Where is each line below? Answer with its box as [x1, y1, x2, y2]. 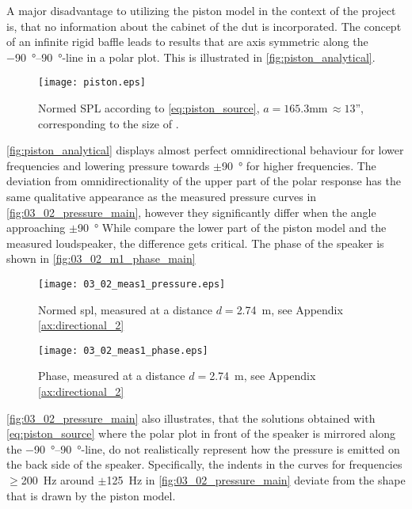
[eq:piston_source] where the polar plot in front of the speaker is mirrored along [6, 425, 396, 442]
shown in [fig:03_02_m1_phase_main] [6, 250, 196, 267]
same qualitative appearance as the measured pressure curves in [6, 188, 317, 204]
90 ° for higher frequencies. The [221, 157, 376, 173]
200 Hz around [21, 472, 94, 488]
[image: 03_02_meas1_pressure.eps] [38, 278, 226, 290]
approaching [6, 219, 66, 236]
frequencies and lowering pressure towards [6, 157, 210, 173]
